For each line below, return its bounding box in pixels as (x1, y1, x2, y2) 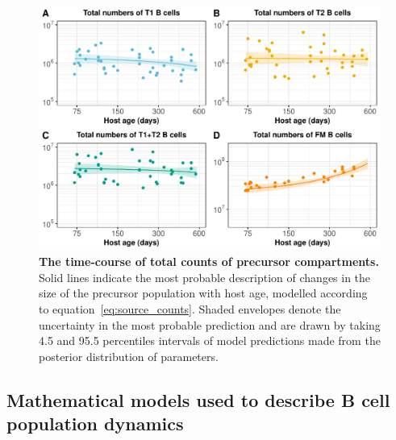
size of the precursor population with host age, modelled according (39, 284, 368, 301)
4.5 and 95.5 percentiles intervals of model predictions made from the (39, 332, 381, 349)
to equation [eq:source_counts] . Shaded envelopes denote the (39, 301, 341, 318)
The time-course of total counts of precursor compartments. (39, 253, 379, 270)
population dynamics (6, 411, 184, 436)
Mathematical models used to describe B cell (6, 387, 390, 412)
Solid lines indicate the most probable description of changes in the (39, 268, 371, 285)
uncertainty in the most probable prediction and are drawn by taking (39, 316, 381, 333)
